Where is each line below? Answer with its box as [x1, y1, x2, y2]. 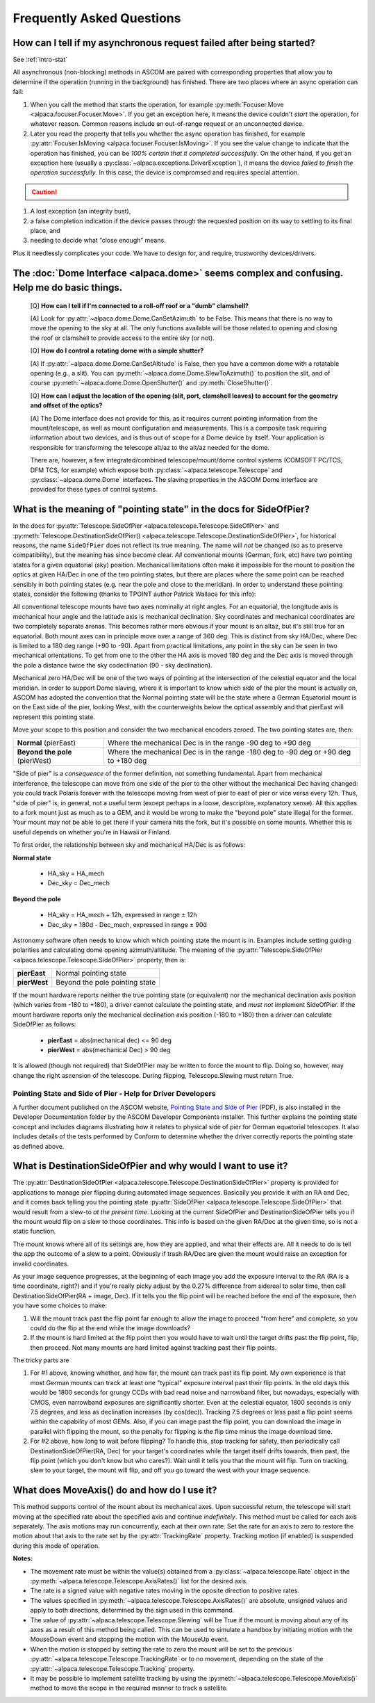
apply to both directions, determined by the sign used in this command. [30, 1606, 235, 1615]
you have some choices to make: [12, 1301, 107, 1310]
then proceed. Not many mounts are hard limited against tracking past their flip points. [30, 1343, 277, 1352]
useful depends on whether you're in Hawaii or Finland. [12, 828, 172, 836]
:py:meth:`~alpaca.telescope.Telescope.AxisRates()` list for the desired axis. [30, 1577, 248, 1585]
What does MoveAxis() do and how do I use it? [12, 1485, 217, 1496]
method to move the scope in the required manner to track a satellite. [30, 1684, 228, 1693]
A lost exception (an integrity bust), [30, 207, 131, 216]
